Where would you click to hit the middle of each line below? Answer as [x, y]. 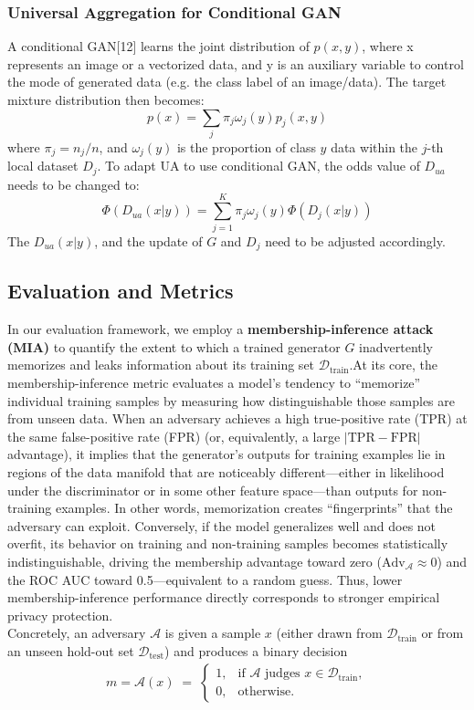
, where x [388, 46]
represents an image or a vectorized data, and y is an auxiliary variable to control [236, 63]
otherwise [264, 691]
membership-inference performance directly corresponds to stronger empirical [224, 597]
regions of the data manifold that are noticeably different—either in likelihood [226, 471]
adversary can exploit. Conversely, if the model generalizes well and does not [222, 525]
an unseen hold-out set [71, 650]
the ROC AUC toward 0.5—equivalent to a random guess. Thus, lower [205, 579]
